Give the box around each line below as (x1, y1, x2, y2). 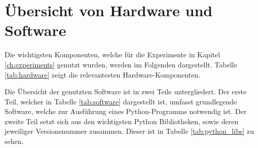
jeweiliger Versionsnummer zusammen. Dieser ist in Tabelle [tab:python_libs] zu (5, 126, 254, 136)
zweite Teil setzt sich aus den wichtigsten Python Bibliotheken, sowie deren (5, 116, 239, 126)
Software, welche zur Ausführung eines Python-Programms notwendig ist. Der (5, 106, 247, 117)
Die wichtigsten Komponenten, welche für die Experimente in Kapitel (5, 49, 220, 60)
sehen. (5, 136, 24, 146)
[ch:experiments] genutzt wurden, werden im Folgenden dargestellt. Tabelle (5, 59, 237, 69)
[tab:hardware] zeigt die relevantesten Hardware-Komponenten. (5, 69, 201, 80)
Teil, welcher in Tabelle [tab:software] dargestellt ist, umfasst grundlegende (5, 96, 237, 106)
